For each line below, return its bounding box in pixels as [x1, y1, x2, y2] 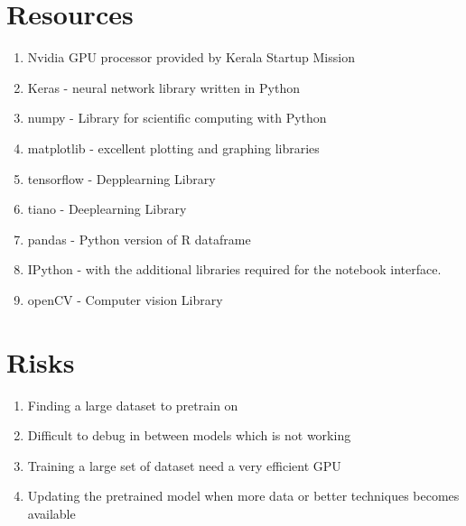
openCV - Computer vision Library [27, 290, 223, 309]
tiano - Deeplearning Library [27, 199, 187, 218]
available [27, 503, 76, 522]
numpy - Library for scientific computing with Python [27, 108, 327, 127]
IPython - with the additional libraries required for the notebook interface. [27, 260, 442, 279]
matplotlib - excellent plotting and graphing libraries [27, 138, 320, 157]
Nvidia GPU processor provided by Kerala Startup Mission [27, 48, 355, 67]
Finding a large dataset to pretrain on [27, 395, 238, 414]
